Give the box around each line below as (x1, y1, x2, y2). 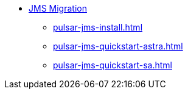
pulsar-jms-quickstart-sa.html (53, 60, 172, 70)
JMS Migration (29, 3, 87, 13)
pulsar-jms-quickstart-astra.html (53, 41, 183, 51)
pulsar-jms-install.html (53, 22, 143, 32)
